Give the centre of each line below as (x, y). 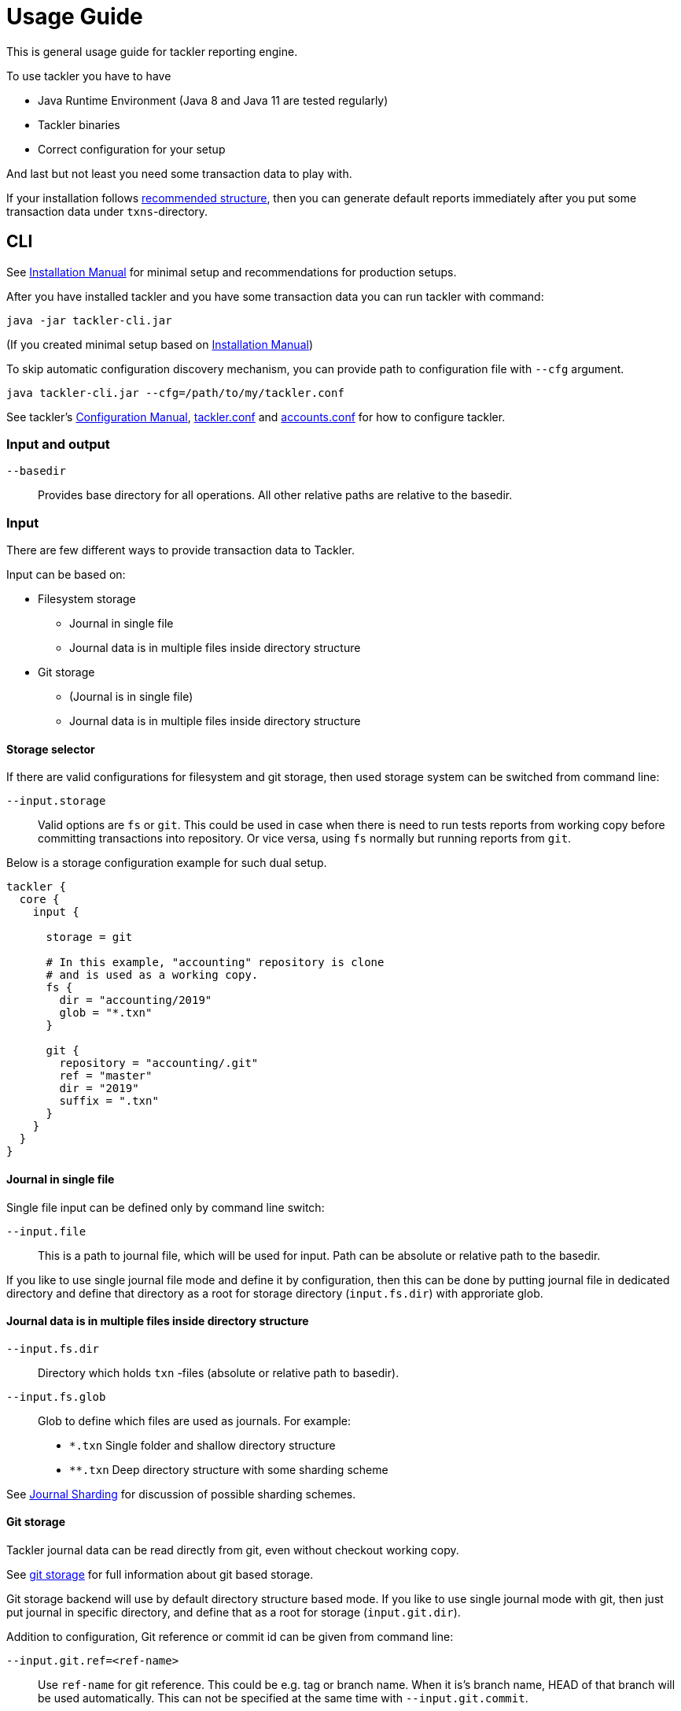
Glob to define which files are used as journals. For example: (195, 1420)
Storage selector (51, 749)
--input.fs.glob (56, 1396)
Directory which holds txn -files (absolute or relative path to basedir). (219, 1372)
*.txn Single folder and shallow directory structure (202, 1445)
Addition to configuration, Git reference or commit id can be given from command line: (230, 1636)
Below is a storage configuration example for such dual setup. (167, 863)
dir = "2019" (99, 1089)
